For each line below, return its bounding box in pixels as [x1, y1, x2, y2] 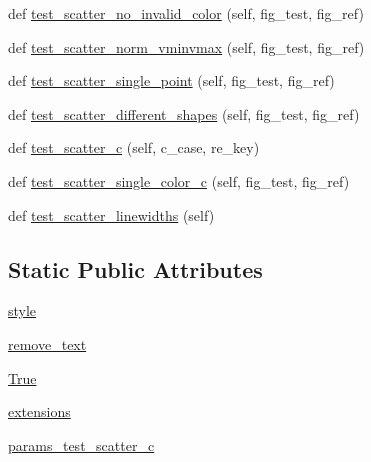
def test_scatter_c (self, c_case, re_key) [8, 137, 260, 158]
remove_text [8, 333, 87, 354]
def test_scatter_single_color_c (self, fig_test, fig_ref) [8, 170, 350, 191]
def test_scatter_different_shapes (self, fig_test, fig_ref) [8, 103, 360, 124]
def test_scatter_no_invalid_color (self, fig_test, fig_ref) [8, 3, 364, 23]
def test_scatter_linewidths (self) [8, 204, 215, 225]
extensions [8, 401, 71, 422]
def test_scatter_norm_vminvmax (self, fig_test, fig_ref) [8, 36, 365, 57]
